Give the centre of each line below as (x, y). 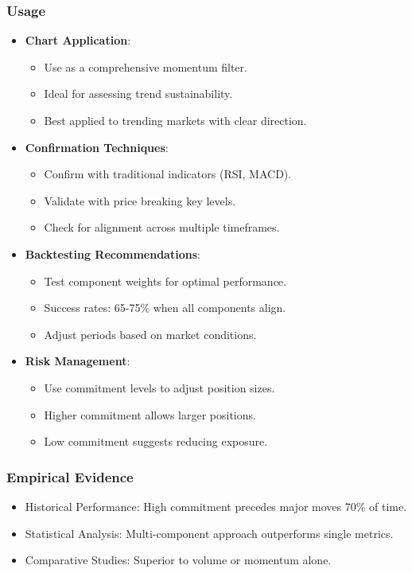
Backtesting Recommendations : (113, 253)
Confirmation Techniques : (97, 147)
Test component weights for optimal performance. (165, 281)
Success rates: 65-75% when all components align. (165, 308)
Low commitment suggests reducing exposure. (156, 441)
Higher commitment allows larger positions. (150, 414)
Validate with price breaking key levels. (140, 200)
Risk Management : (78, 361)
